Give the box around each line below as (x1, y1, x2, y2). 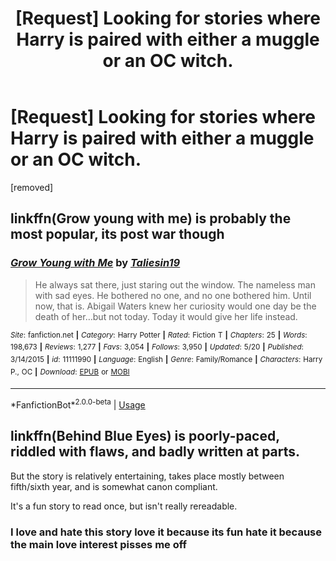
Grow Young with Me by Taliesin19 (10, 256, 181, 270)
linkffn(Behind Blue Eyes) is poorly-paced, (10, 428, 280, 445)
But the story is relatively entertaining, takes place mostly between (10, 470, 285, 482)
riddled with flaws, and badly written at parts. (10, 443, 301, 461)
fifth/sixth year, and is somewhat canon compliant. (10, 480, 218, 492)
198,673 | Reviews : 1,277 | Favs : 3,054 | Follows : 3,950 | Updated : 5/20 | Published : (10, 342, 304, 352)
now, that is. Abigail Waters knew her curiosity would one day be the (34, 300, 317, 312)
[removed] (10, 181, 54, 193)
